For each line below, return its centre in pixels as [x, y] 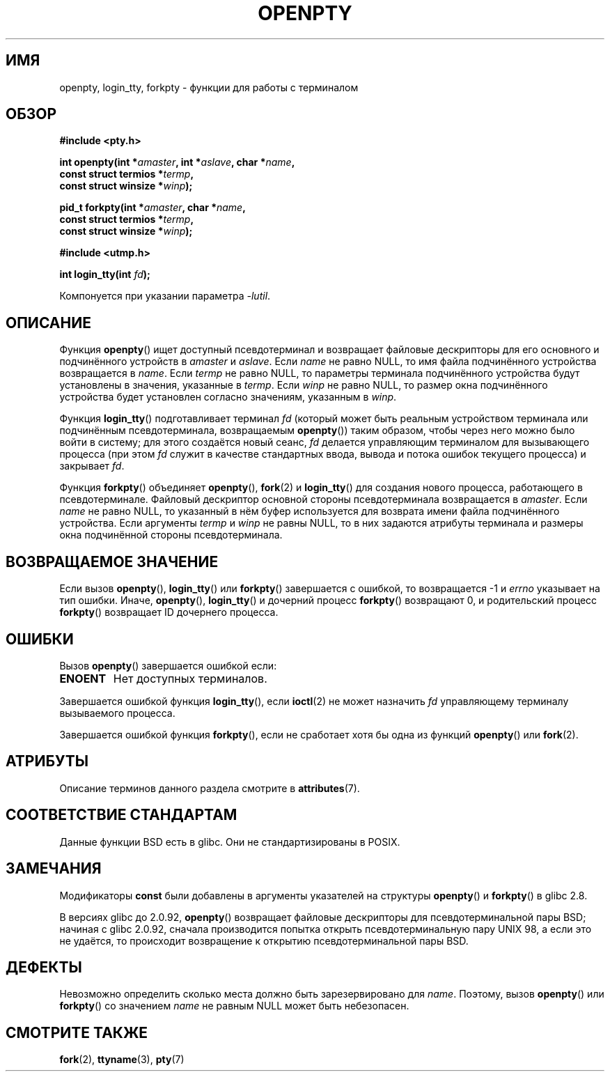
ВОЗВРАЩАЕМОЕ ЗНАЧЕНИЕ [112, 561]
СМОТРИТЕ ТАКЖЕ [77, 1032]
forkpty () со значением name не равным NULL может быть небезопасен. [234, 1006]
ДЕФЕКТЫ [44, 967]
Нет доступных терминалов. [190, 678]
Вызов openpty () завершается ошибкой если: [168, 665]
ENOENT [83, 678]
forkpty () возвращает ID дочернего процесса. [169, 612]
